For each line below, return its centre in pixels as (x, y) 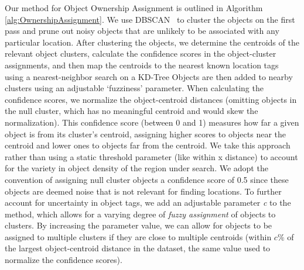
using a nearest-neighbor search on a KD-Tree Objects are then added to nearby (149, 76)
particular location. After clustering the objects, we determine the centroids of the (152, 42)
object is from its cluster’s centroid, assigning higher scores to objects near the (146, 134)
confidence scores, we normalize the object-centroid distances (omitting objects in (151, 99)
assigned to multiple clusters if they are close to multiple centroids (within (138, 236)
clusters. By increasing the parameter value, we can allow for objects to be (139, 225)
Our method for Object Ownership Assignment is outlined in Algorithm (134, 8)
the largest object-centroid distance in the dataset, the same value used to (138, 248)
